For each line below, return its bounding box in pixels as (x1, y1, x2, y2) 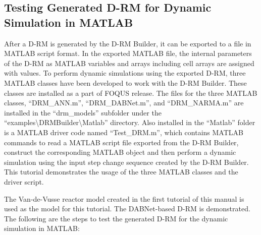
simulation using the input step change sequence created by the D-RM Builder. (4, 156, 249, 167)
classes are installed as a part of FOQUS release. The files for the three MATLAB (4, 87, 257, 98)
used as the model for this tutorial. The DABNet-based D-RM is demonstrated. (4, 203, 250, 214)
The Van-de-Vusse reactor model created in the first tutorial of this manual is (4, 193, 244, 204)
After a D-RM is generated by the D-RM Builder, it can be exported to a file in (4, 38, 251, 48)
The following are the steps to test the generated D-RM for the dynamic (4, 213, 228, 223)
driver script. (4, 176, 44, 187)
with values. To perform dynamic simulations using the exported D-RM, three (4, 68, 246, 78)
